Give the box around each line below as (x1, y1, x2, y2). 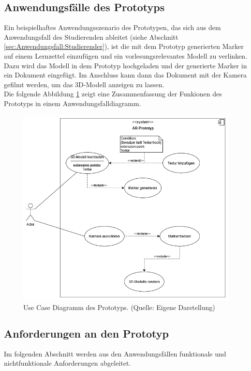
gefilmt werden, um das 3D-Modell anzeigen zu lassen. (4, 79, 164, 89)
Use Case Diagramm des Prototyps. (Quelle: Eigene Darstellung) (23, 302, 215, 312)
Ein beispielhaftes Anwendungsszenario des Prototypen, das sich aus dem (4, 22, 221, 32)
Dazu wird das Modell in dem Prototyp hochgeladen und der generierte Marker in (4, 60, 247, 70)
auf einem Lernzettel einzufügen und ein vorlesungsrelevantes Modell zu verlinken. (4, 50, 248, 61)
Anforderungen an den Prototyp (4, 325, 169, 340)
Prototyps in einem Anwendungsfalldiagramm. (4, 98, 141, 108)
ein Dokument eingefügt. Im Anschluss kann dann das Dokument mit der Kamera (4, 70, 247, 80)
